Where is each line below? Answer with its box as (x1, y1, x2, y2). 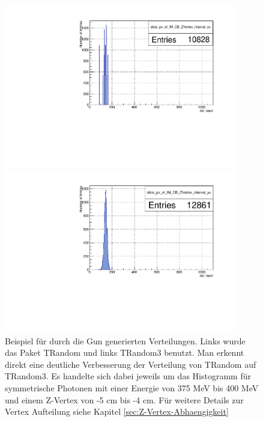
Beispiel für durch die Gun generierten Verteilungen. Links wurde (5, 334, 246, 347)
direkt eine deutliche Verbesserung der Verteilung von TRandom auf (5, 358, 256, 370)
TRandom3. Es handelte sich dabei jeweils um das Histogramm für (5, 370, 251, 382)
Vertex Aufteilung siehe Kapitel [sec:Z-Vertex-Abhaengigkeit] (5, 405, 229, 418)
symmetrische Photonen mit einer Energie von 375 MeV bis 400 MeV (5, 381, 259, 394)
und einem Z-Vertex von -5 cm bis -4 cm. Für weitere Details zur (5, 393, 244, 406)
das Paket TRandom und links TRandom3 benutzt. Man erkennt (5, 346, 244, 359)
